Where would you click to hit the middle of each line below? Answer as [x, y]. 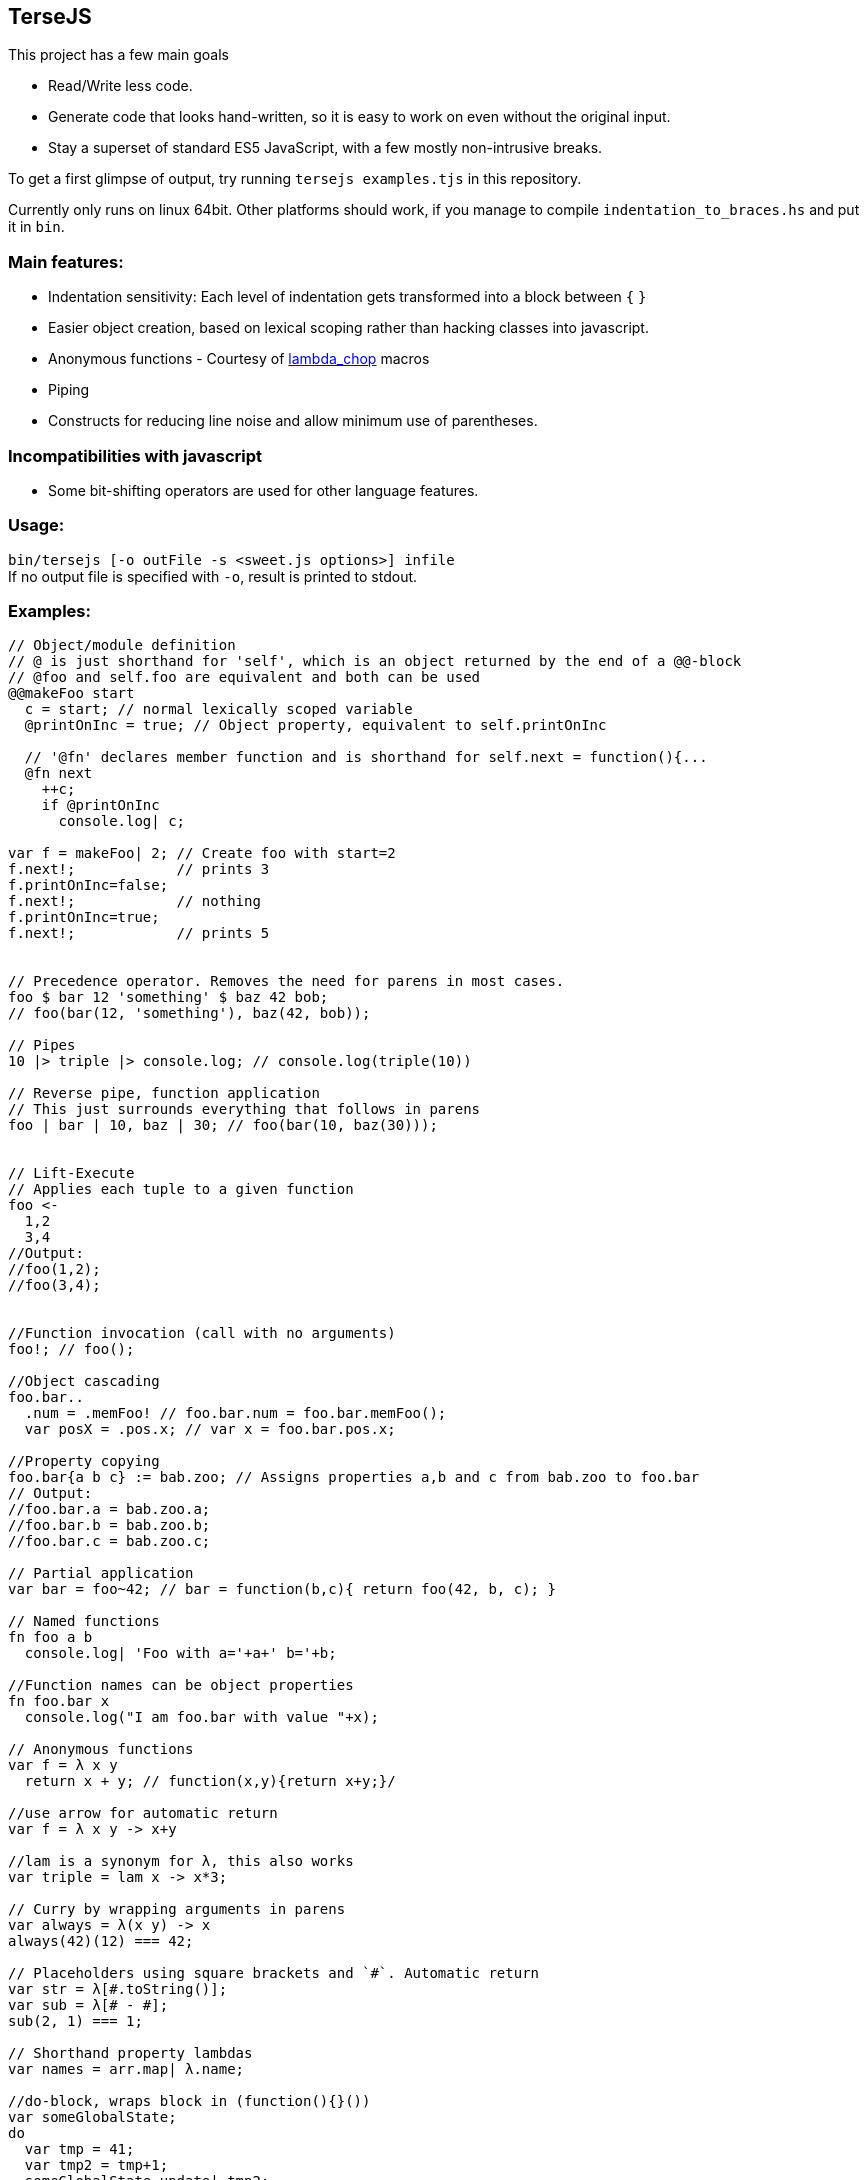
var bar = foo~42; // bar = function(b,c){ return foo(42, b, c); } [282, 1589]
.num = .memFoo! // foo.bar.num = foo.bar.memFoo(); [235, 1413]
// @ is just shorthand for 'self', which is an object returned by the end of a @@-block [375, 661]
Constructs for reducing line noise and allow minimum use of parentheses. [293, 421]
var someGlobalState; [92, 2117]
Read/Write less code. [120, 86]
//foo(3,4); [54, 1285]
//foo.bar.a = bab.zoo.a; [109, 1509]
